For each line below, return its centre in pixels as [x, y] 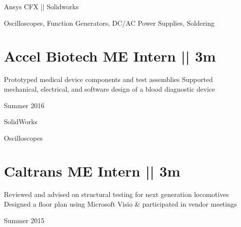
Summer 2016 [24, 105]
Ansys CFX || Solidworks [41, 6]
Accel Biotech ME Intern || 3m [110, 56]
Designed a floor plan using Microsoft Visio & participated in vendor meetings [120, 204]
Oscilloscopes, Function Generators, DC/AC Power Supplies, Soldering [109, 23]
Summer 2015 [24, 220]
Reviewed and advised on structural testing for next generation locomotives [116, 194]
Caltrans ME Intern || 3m [92, 171]
